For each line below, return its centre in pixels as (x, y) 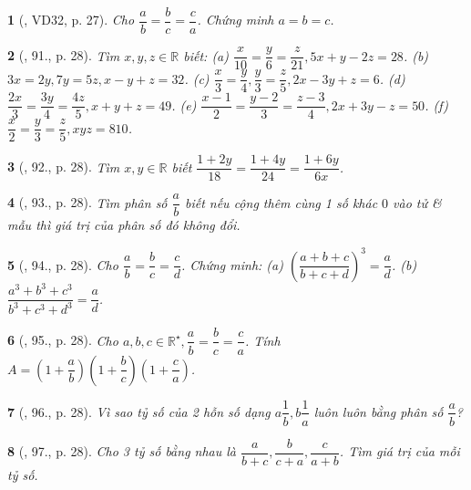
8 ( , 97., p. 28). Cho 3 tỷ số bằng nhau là (122, 451)
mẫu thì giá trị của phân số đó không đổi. (124, 225)
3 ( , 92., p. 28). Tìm (64, 167)
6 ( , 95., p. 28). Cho (63, 340)
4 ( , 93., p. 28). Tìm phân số (87, 202)
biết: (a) (206, 55)
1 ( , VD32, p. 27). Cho (71, 20)
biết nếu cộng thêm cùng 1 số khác (281, 202)
